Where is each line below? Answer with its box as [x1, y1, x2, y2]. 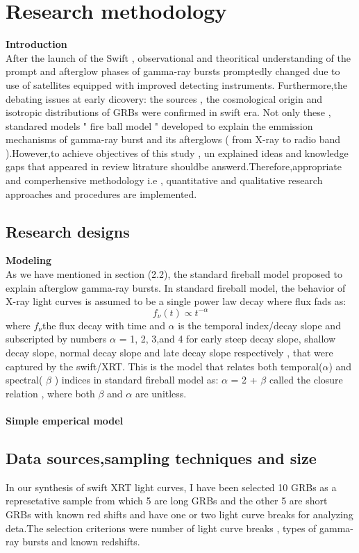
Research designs [6, 220, 130, 242]
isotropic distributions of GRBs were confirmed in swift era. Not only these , [6, 105, 331, 119]
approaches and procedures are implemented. [6, 186, 197, 201]
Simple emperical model [6, 413, 124, 427]
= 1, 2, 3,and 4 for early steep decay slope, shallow [119, 331, 336, 346]
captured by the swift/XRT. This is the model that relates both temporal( [6, 358, 323, 373]
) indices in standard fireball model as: [54, 372, 219, 387]
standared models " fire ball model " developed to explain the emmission [6, 118, 313, 133]
